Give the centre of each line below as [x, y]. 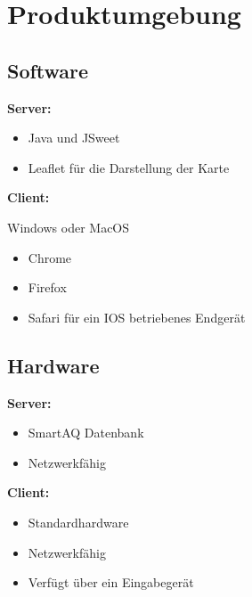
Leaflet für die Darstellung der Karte [129, 167]
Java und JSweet [74, 138]
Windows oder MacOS [69, 227]
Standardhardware [78, 522]
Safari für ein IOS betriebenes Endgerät [137, 317]
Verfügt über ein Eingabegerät [111, 582]
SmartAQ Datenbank [86, 433]
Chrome [50, 257]
